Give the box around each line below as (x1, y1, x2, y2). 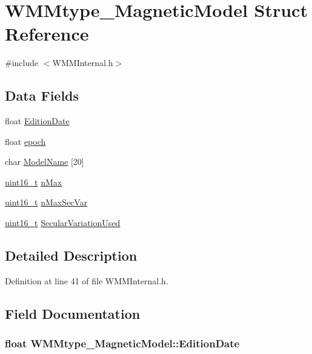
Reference (5, 21, 89, 46)
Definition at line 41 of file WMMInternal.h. (5, 274, 168, 287)
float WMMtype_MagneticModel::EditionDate (5, 336, 240, 351)
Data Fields (5, 86, 79, 105)
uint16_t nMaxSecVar (5, 196, 88, 209)
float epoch (5, 135, 46, 147)
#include (5, 56, 39, 69)
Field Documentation (5, 304, 141, 322)
